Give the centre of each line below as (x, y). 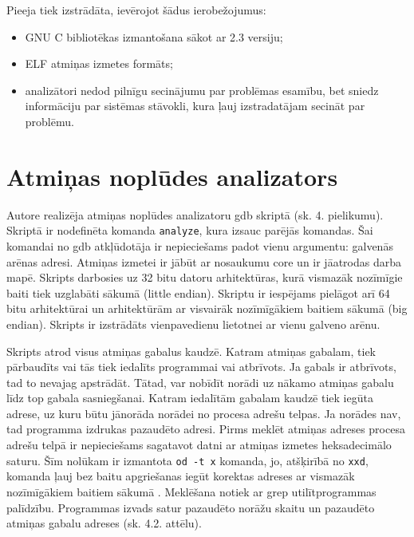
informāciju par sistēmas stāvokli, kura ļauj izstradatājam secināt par (195, 106)
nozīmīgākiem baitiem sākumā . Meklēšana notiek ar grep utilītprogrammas (191, 491)
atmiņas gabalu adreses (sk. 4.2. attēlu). (104, 523)
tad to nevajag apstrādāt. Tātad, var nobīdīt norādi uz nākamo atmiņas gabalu (200, 382)
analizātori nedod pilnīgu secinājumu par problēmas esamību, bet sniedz (202, 90)
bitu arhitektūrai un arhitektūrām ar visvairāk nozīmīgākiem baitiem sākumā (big (207, 308)
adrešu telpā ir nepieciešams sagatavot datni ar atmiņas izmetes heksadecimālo (199, 445)
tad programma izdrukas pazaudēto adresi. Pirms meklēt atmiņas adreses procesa (206, 429)
